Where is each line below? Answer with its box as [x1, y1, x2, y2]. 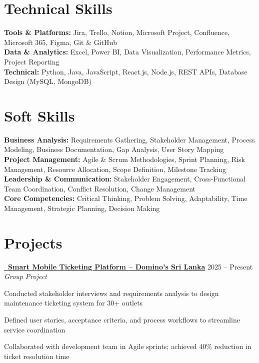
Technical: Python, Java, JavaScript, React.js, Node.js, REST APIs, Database [4, 66, 247, 76]
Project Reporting [4, 56, 59, 66]
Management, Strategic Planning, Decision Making [4, 202, 160, 213]
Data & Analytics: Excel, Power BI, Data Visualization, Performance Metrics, [4, 46, 251, 57]
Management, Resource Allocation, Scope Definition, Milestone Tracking [4, 163, 226, 174]
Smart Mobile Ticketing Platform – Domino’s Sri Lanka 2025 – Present [8, 261, 253, 271]
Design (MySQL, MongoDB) [4, 76, 92, 86]
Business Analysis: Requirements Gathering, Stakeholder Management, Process [4, 134, 255, 144]
